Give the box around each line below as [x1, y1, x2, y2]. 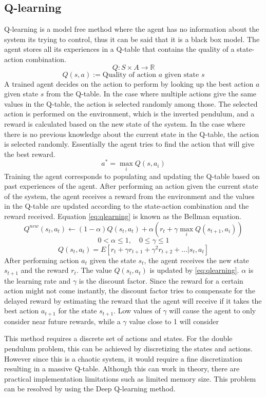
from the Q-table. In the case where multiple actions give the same [46, 88, 257, 99]
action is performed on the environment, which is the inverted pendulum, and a [4, 108, 255, 119]
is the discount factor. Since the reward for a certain [79, 275, 243, 286]
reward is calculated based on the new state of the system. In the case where [4, 118, 245, 129]
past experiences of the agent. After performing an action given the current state [4, 181, 258, 191]
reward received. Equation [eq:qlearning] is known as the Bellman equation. [4, 211, 241, 221]
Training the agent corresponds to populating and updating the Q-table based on [4, 170, 260, 181]
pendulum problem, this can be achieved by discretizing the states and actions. [4, 343, 253, 354]
